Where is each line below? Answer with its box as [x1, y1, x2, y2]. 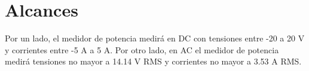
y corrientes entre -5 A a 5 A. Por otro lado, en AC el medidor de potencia [5, 43, 279, 56]
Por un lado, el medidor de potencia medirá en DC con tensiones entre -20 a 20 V [5, 32, 305, 44]
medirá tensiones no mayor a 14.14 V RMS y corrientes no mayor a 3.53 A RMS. [5, 55, 302, 67]
